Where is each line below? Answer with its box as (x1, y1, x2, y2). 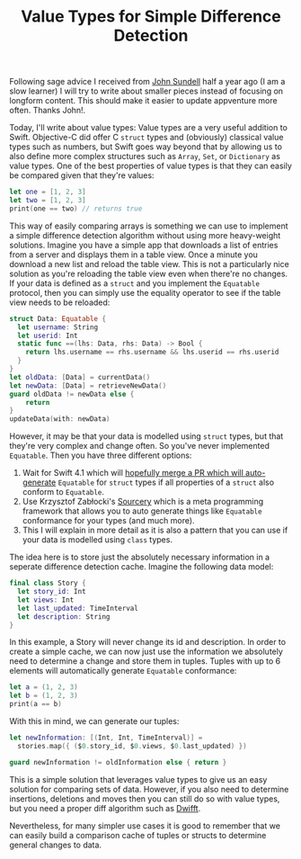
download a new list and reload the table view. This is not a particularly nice (9, 258, 289, 269)
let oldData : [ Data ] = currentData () (9, 372, 151, 381)
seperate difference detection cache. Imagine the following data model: (9, 561, 274, 572)
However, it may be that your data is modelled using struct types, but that (9, 431, 284, 442)
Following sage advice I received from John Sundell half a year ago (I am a (9, 76, 286, 87)
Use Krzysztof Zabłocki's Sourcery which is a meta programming (22, 497, 264, 507)
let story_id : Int (17, 587, 87, 596)
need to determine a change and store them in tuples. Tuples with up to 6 (9, 656, 281, 667)
